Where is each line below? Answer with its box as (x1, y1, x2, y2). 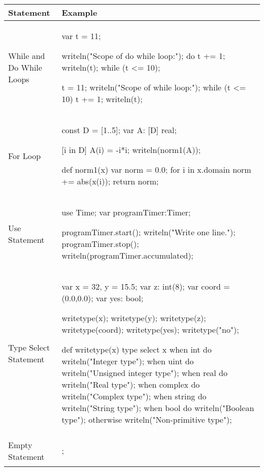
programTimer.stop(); (61, 238, 139, 249)
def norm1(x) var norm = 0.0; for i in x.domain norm (61, 164, 251, 175)
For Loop (8, 149, 41, 162)
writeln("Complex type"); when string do (61, 390, 207, 402)
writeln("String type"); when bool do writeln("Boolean (61, 402, 254, 414)
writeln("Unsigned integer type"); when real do (61, 367, 227, 379)
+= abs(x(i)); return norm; (61, 175, 159, 187)
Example (61, 7, 97, 18)
